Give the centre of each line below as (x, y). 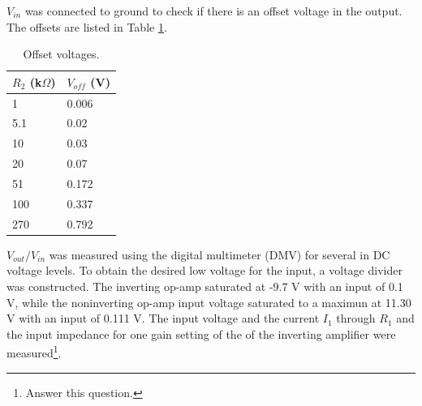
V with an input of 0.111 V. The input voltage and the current (163, 318)
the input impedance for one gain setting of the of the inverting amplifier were (201, 333)
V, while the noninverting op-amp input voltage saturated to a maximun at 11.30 (209, 302)
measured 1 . (34, 351)
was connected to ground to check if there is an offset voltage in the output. (213, 11)
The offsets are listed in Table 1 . (87, 26)
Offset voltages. (61, 54)
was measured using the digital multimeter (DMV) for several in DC (220, 254)
